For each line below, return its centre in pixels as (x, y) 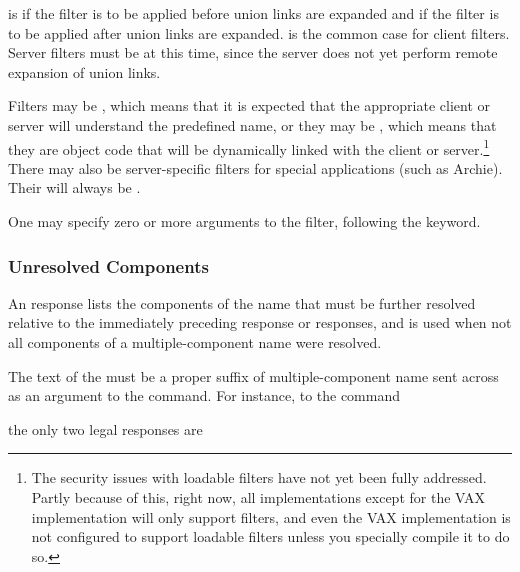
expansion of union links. (84, 71)
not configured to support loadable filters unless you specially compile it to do (270, 536)
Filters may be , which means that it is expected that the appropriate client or (249, 105)
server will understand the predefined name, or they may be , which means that (252, 124)
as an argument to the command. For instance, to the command (204, 395)
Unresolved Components (108, 265)
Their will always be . (74, 187)
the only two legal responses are (105, 428)
